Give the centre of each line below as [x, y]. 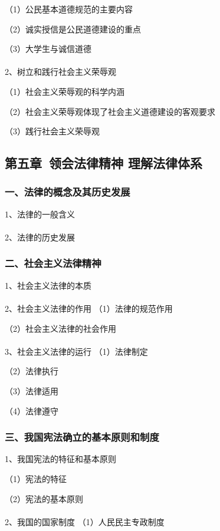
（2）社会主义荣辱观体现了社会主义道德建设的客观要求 [110, 111]
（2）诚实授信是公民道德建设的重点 [73, 29]
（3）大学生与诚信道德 [48, 49]
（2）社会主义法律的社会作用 [60, 328]
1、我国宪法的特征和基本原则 [60, 459]
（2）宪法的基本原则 [44, 498]
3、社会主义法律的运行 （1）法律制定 [76, 351]
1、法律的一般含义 [40, 214]
